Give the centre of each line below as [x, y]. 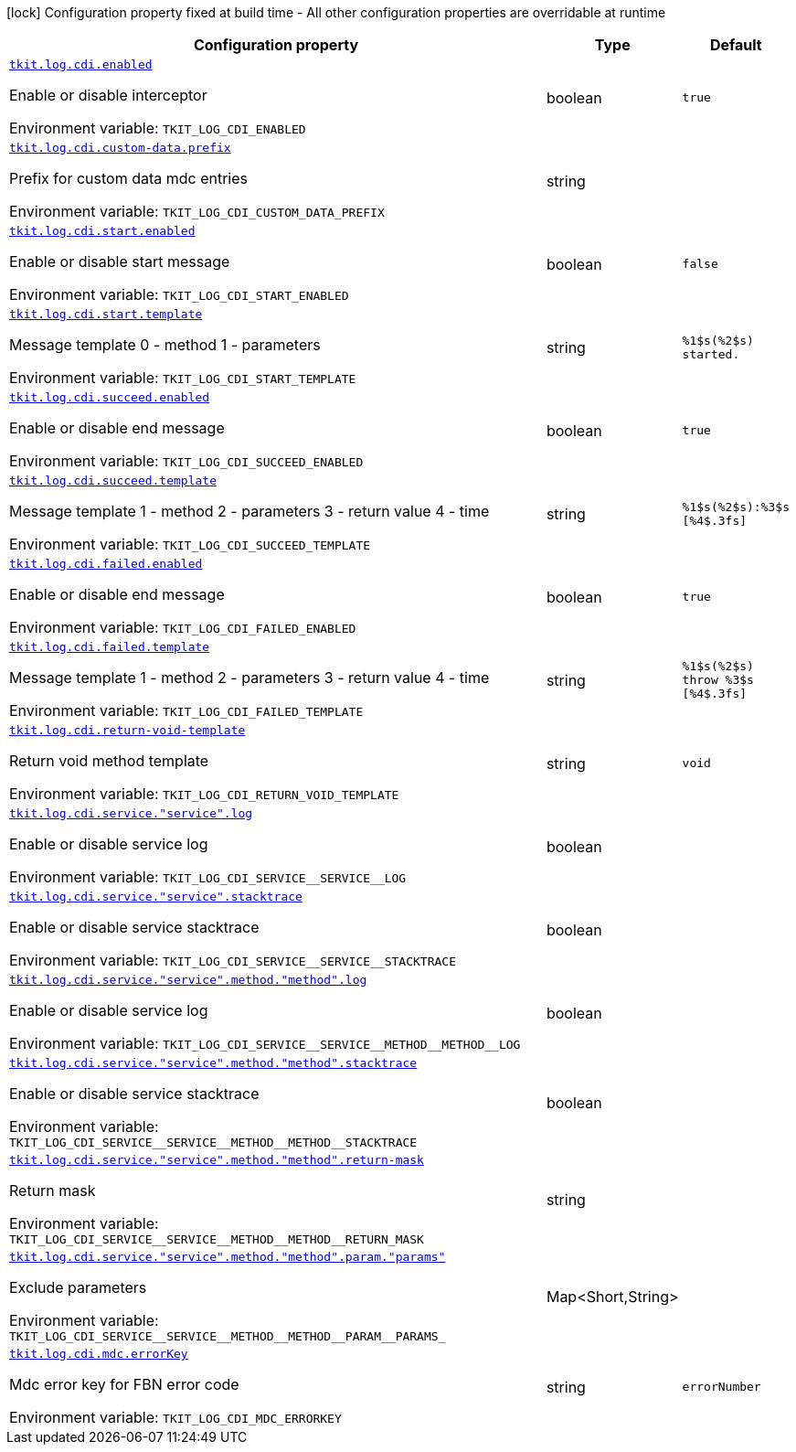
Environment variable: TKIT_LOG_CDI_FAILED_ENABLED [183, 627]
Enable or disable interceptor [108, 95]
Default [736, 45]
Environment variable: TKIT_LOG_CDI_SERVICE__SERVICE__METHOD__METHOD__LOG [265, 1043]
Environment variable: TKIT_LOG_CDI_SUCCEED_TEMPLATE [190, 544]
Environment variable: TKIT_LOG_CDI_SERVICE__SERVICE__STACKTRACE [233, 960]
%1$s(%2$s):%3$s [736, 507]
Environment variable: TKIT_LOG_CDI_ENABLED [158, 128]
